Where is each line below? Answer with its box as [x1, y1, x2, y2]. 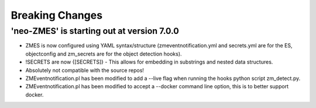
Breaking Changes [11, 9, 102, 22]
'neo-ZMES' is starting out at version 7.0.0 [11, 26, 180, 36]
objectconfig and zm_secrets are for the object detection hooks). [25, 50, 182, 57]
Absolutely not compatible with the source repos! [25, 67, 145, 74]
